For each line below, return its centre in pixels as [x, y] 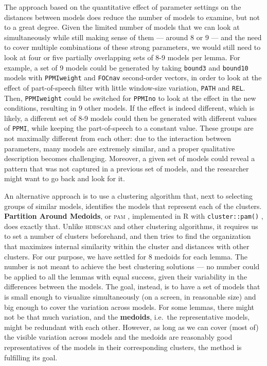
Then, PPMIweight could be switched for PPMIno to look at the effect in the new [130, 98]
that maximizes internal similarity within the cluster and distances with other [127, 246]
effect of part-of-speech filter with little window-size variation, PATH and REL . [125, 87]
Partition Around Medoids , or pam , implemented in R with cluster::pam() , [134, 216]
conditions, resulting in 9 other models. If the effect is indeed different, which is [129, 108]
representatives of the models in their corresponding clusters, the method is [123, 347]
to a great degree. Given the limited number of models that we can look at [122, 27]
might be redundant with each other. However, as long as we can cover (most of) [131, 327]
